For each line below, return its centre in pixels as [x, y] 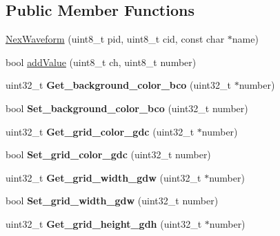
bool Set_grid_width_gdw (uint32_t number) [112, 201]
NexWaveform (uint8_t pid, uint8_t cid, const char [115, 39]
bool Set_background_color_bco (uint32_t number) [127, 108]
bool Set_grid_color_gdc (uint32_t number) [108, 154]
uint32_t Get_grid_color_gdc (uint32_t [100, 131]
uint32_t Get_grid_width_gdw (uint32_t [103, 177]
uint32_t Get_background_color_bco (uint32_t [118, 85]
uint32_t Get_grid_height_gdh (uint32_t [104, 223]
